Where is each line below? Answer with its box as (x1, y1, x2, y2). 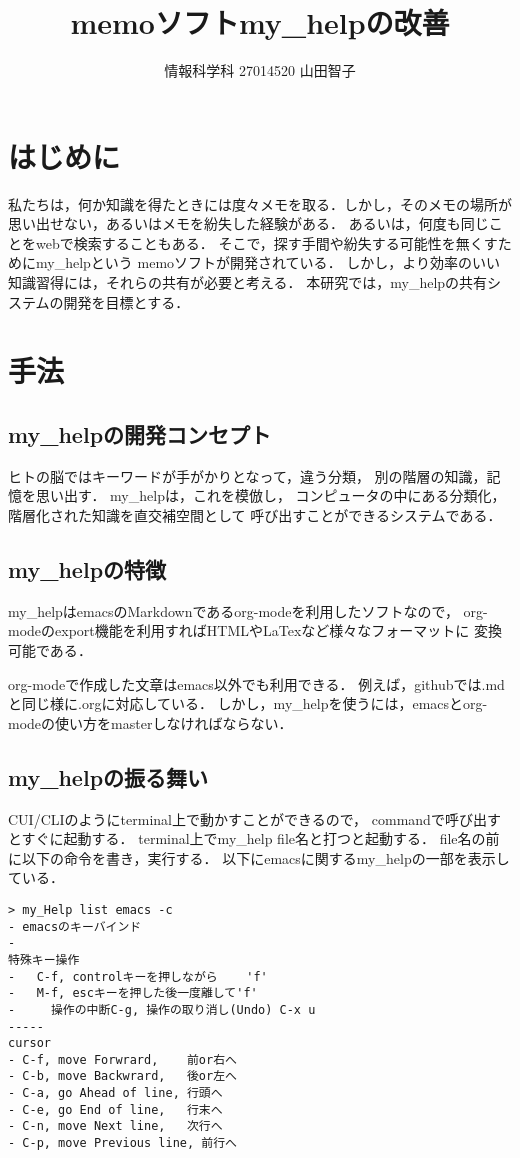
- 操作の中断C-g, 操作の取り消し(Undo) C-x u (8, 1002, 316, 1017)
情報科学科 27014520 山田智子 (164, 60, 356, 81)
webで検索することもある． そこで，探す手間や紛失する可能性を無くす (35, 232, 498, 253)
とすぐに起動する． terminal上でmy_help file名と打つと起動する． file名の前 (8, 828, 500, 849)
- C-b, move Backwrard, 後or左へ (8, 1069, 237, 1084)
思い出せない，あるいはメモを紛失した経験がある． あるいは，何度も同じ (8, 213, 489, 234)
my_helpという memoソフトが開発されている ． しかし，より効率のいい (35, 252, 501, 273)
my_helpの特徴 (8, 553, 167, 584)
